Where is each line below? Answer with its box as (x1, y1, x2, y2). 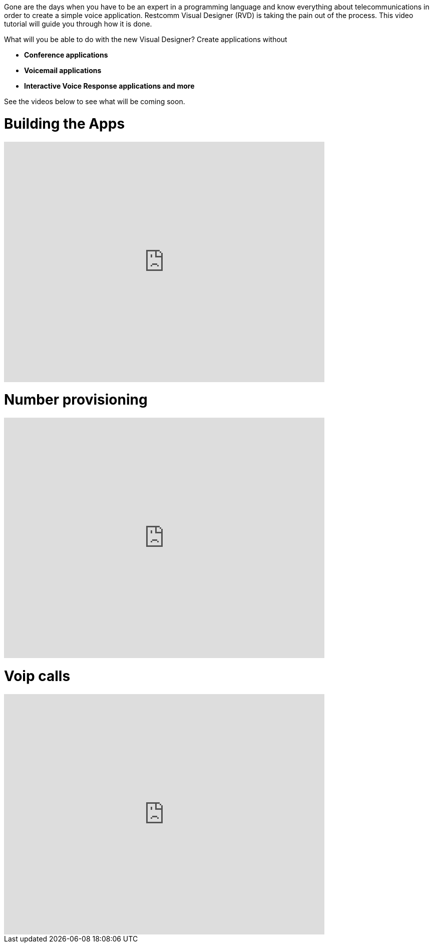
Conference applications (24, 51, 108, 59)
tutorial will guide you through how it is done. (4, 20, 152, 28)
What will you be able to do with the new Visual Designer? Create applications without (4, 35, 287, 44)
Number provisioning (4, 391, 148, 409)
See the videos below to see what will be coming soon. (4, 97, 185, 106)
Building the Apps (4, 115, 125, 132)
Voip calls (4, 667, 71, 685)
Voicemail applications (24, 66, 102, 75)
